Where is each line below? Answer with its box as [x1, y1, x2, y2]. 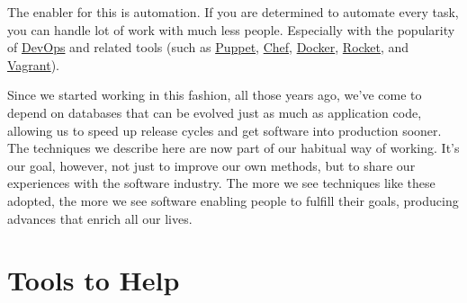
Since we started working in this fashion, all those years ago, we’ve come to [7, 85, 422, 104]
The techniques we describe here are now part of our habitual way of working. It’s [7, 138, 460, 157]
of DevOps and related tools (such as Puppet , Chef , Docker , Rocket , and [7, 38, 409, 57]
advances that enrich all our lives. [7, 209, 193, 227]
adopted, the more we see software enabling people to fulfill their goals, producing [7, 191, 459, 209]
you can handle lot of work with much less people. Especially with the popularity [7, 20, 455, 39]
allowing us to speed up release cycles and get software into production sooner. [7, 120, 442, 139]
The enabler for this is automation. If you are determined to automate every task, [7, 3, 459, 21]
